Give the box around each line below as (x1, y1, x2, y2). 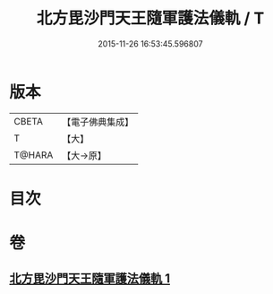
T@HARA (13, 149, 54, 161)
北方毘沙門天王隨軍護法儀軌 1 (9, 271, 171, 287)
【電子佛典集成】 (62, 116, 134, 128)
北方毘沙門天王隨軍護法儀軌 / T (36, 8, 265, 29)
